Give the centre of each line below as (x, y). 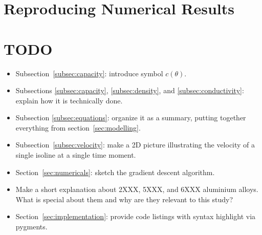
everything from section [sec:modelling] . (78, 127)
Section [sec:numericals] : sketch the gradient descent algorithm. (115, 172)
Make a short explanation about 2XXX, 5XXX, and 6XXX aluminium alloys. (137, 189)
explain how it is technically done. (69, 100)
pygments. (31, 227)
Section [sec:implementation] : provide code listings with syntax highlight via (136, 216)
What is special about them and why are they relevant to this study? (124, 199)
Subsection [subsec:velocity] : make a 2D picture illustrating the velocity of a (135, 145)
